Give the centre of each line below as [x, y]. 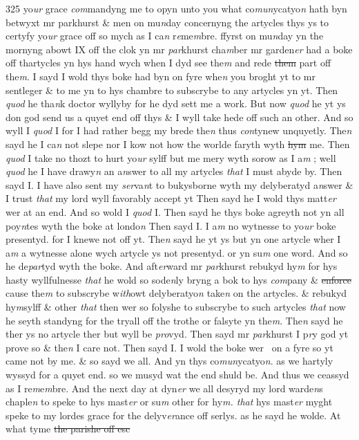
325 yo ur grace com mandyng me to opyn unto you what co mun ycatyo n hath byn [176, 8]
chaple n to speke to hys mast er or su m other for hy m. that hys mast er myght [169, 402]
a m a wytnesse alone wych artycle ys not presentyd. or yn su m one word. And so [177, 252]
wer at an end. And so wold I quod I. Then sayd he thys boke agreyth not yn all [175, 211]
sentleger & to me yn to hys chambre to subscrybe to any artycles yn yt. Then [172, 90]
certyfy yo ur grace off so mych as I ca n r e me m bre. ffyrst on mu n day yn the [165, 36]
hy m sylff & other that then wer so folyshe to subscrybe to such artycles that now [176, 307]
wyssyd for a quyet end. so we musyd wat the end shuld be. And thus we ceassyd [177, 375]
